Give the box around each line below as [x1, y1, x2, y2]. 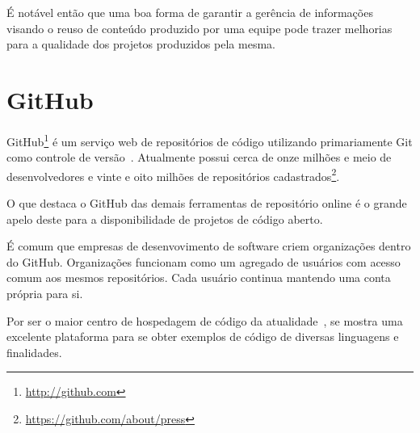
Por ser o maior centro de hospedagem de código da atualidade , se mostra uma [6, 312, 403, 329]
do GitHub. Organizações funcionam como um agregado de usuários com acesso [6, 253, 401, 270]
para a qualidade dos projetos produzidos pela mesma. [6, 36, 275, 53]
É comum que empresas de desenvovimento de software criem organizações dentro [6, 238, 411, 254]
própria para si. [6, 284, 83, 301]
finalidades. [6, 343, 62, 360]
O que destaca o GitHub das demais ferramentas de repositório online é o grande [6, 195, 407, 211]
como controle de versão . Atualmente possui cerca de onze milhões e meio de [6, 149, 392, 166]
